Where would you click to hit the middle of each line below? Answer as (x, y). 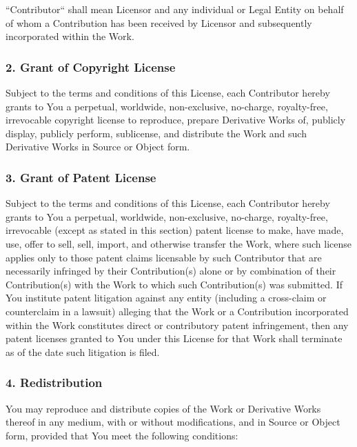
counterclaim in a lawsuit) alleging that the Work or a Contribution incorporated (177, 311)
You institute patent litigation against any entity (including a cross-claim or (166, 298)
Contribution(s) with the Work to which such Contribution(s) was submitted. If (174, 284)
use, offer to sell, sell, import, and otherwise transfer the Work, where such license (179, 243)
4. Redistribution (54, 383)
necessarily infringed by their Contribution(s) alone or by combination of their (171, 271)
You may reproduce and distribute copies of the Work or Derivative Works (163, 408)
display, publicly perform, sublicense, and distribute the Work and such (156, 133)
